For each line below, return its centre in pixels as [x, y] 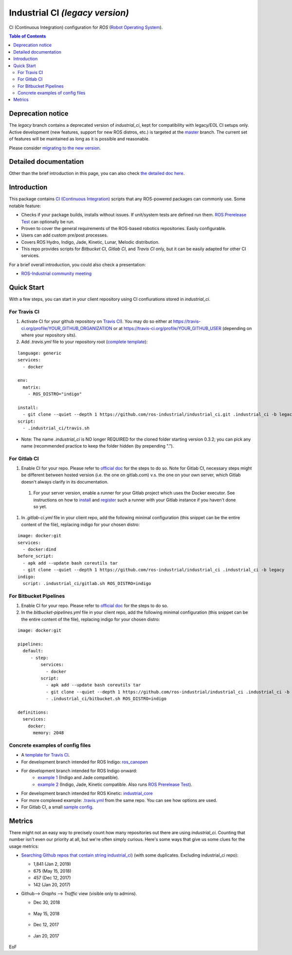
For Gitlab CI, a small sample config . [57, 807]
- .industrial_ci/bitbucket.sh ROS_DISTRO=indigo [106, 699]
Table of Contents [27, 36]
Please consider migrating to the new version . [55, 148]
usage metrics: [24, 846]
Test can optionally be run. [48, 221]
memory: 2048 [48, 733]
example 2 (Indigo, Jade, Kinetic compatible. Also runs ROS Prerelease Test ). [115, 784]
